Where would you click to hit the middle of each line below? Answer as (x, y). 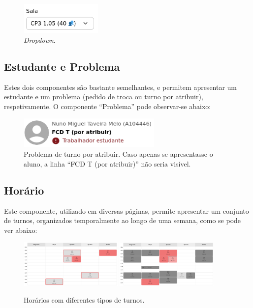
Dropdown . (40, 40)
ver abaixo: (21, 230)
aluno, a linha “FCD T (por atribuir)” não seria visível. (107, 163)
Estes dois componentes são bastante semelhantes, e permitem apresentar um (121, 87)
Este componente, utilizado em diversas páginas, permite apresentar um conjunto (126, 210)
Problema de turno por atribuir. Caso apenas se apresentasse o (118, 154)
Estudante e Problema (62, 66)
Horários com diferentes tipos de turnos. (84, 299)
